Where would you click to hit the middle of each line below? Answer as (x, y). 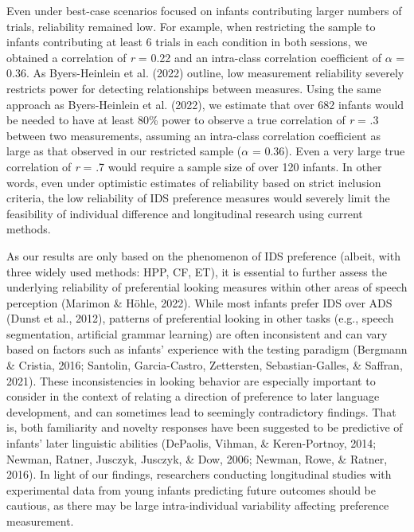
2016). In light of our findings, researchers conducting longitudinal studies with (199, 474)
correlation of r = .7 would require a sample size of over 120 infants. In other (194, 166)
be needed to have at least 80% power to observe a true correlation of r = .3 (193, 120)
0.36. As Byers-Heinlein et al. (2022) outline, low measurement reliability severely (205, 73)
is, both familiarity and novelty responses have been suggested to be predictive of (205, 427)
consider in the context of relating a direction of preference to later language (193, 396)
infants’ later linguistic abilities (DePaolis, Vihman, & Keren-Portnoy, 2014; (191, 443)
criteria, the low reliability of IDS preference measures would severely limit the (198, 198)
